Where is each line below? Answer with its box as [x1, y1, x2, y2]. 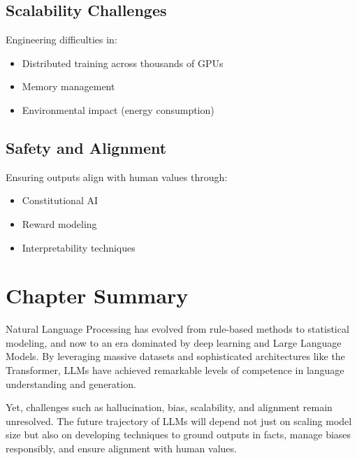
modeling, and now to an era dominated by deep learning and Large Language [6, 335, 342, 350]
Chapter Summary [6, 281, 189, 310]
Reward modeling [22, 216, 97, 231]
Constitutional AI [22, 193, 99, 208]
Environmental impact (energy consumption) [22, 102, 214, 117]
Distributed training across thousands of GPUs [22, 55, 224, 70]
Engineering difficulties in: [6, 32, 117, 47]
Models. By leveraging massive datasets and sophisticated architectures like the [6, 349, 345, 364]
